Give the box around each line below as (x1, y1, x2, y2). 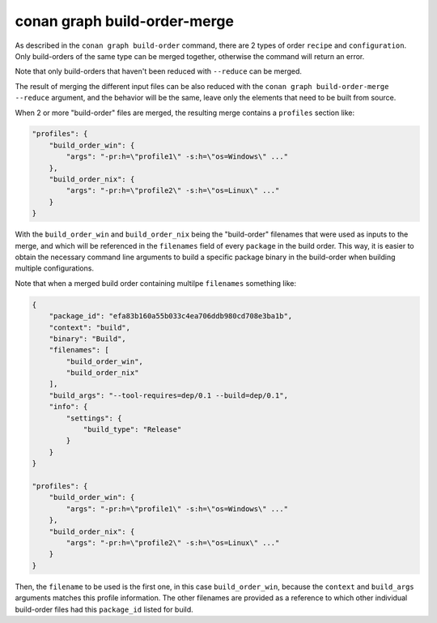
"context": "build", (49, 322, 131, 332)
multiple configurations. (15, 263, 95, 273)
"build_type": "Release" (83, 425, 182, 434)
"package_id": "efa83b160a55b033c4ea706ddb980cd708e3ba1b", (49, 312, 293, 321)
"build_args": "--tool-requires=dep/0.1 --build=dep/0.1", (49, 390, 289, 400)
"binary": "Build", (49, 334, 127, 344)
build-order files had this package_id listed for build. (15, 604, 193, 614)
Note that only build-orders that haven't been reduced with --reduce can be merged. (15, 66, 303, 76)
